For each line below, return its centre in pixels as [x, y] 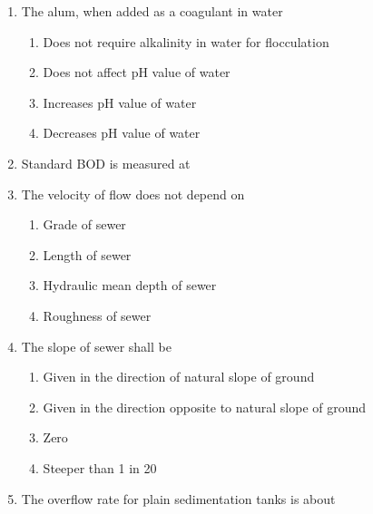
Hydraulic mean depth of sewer [130, 285]
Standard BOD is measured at [106, 163]
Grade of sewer [84, 224]
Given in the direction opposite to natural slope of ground [205, 407]
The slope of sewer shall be [96, 346]
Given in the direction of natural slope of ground [179, 377]
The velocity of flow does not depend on [133, 194]
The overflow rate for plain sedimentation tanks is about [178, 498]
